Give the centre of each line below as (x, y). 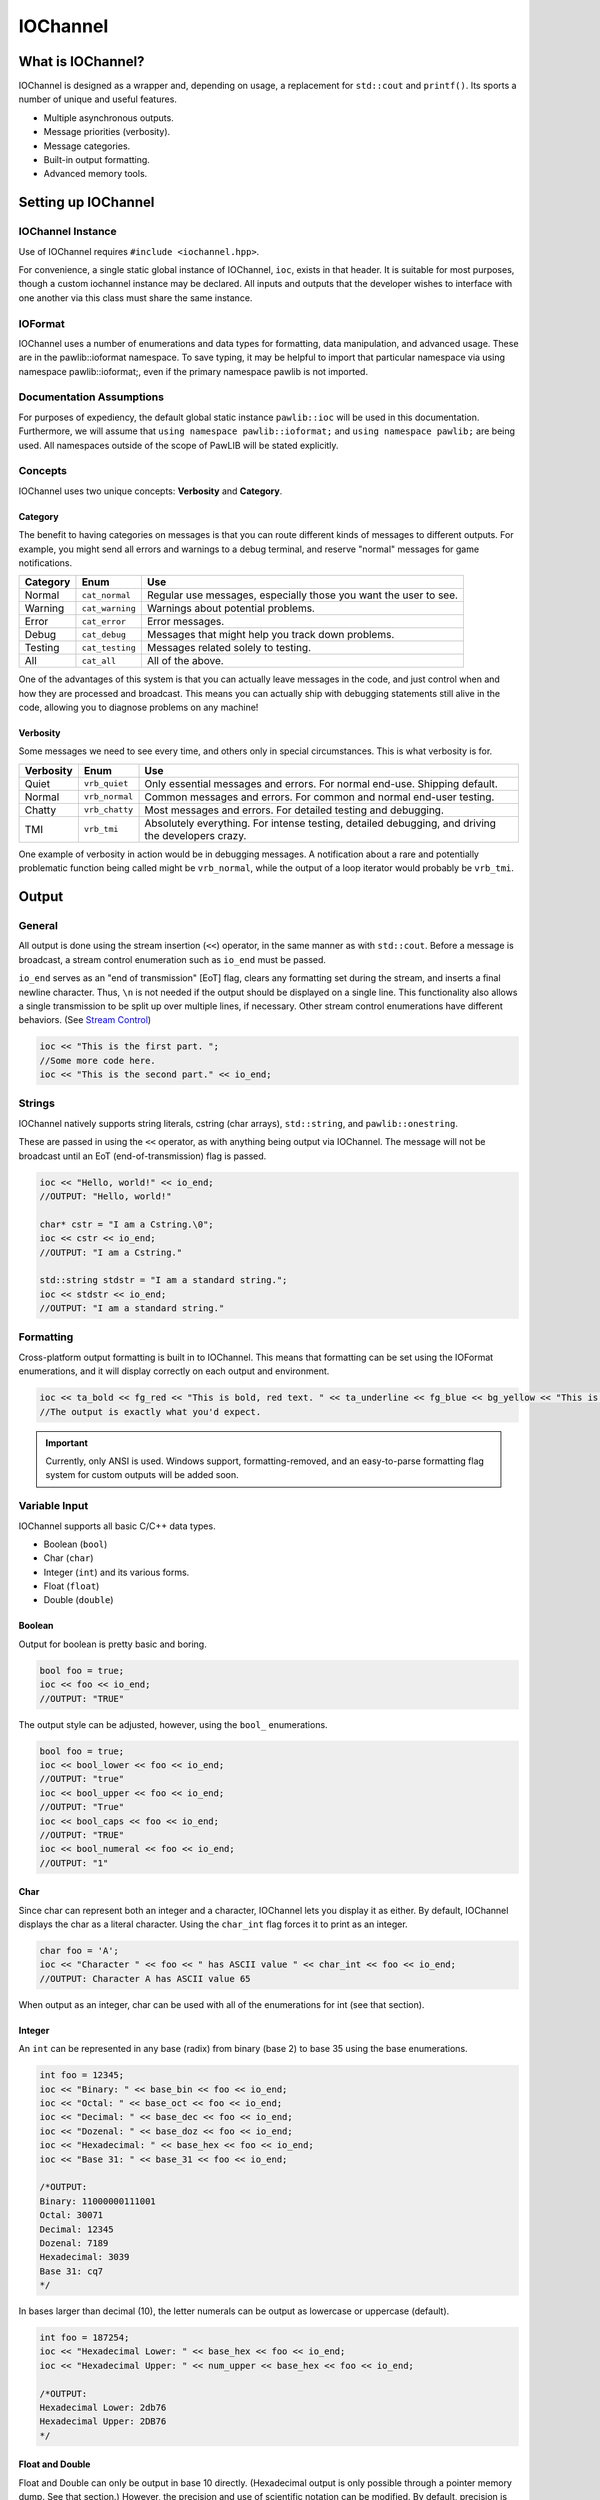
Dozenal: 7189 (74, 2243)
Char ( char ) (68, 1558)
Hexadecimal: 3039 (84, 2257)
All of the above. (185, 661)
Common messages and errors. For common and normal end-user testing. (319, 797)
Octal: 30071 (71, 2215)
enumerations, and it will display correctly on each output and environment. (174, 1371)
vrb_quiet (106, 783)
